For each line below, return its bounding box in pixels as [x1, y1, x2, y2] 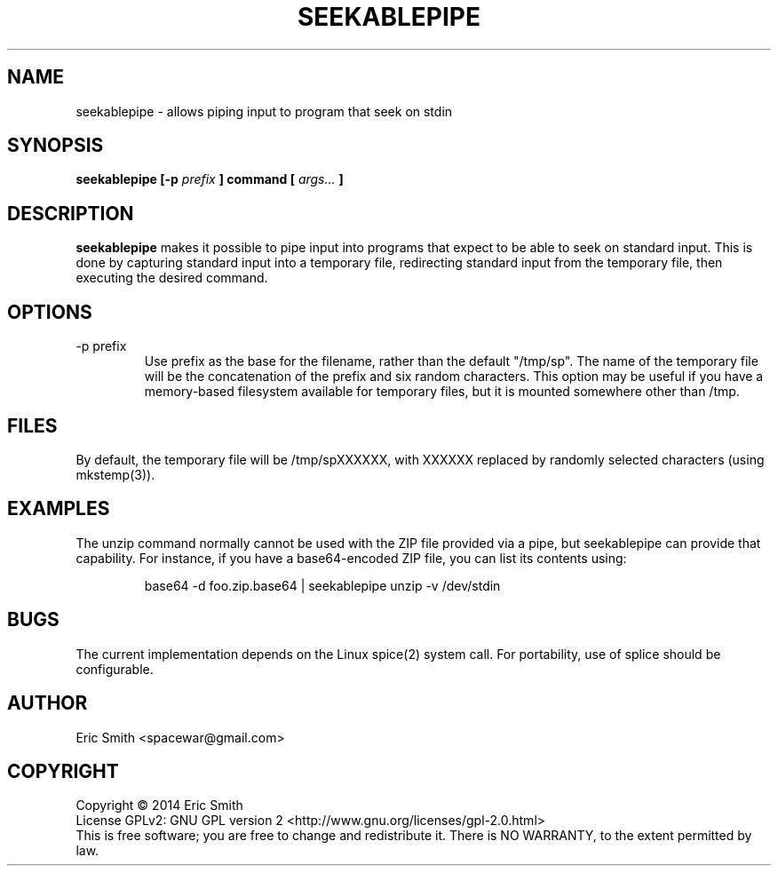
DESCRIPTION [7, 202, 134, 225]
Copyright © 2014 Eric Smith [75, 798, 243, 813]
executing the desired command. [75, 270, 268, 286]
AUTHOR [7, 692, 88, 715]
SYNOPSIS [7, 134, 104, 157]
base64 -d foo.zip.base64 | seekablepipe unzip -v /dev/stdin [144, 577, 501, 593]
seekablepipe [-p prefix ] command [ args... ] [75, 171, 344, 187]
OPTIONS [7, 300, 92, 323]
